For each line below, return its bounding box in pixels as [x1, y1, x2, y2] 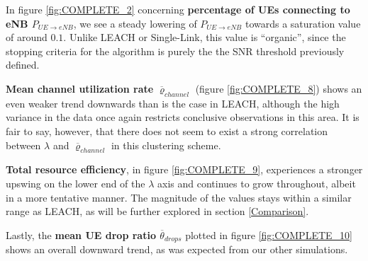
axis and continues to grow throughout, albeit [157, 175, 356, 190]
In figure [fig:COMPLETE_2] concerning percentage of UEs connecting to [6, 2, 350, 16]
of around [6, 30, 48, 45]
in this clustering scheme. [111, 137, 221, 152]
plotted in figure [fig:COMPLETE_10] [185, 227, 352, 242]
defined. [6, 57, 40, 72]
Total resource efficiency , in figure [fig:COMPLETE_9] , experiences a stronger [6, 162, 363, 177]
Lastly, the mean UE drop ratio [6, 227, 156, 242]
